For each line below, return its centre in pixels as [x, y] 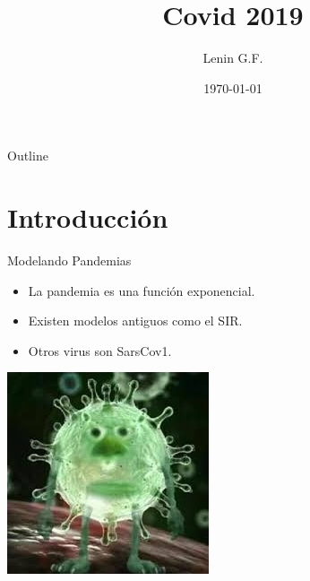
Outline [28, 156]
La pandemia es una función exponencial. [142, 290]
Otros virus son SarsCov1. [100, 350]
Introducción [88, 217]
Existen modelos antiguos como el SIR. [135, 321]
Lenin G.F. [233, 58]
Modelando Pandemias [69, 260]
